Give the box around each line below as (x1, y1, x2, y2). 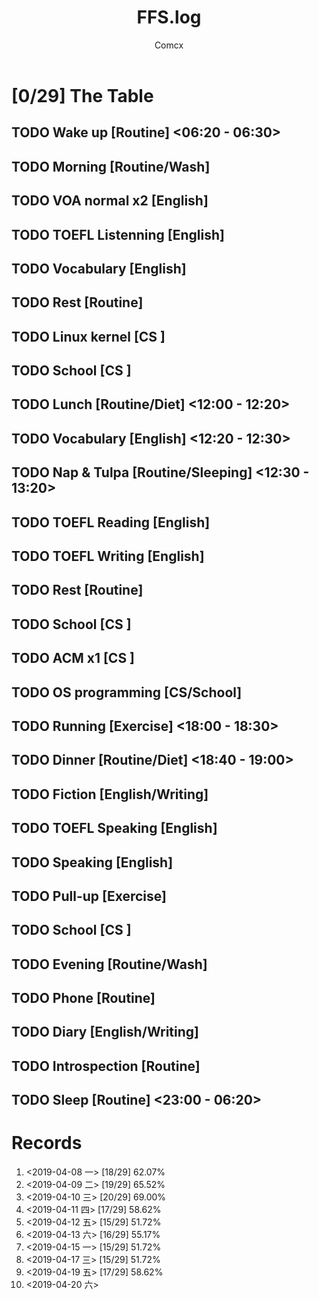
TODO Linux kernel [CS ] (11, 328, 166, 345)
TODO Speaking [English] (11, 854, 174, 871)
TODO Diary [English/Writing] (11, 1024, 200, 1041)
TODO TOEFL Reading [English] (11, 514, 211, 531)
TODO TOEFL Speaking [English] (11, 820, 218, 837)
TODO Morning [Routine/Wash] (11, 158, 211, 175)
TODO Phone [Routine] (11, 990, 156, 1007)
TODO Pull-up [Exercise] (11, 887, 167, 905)
